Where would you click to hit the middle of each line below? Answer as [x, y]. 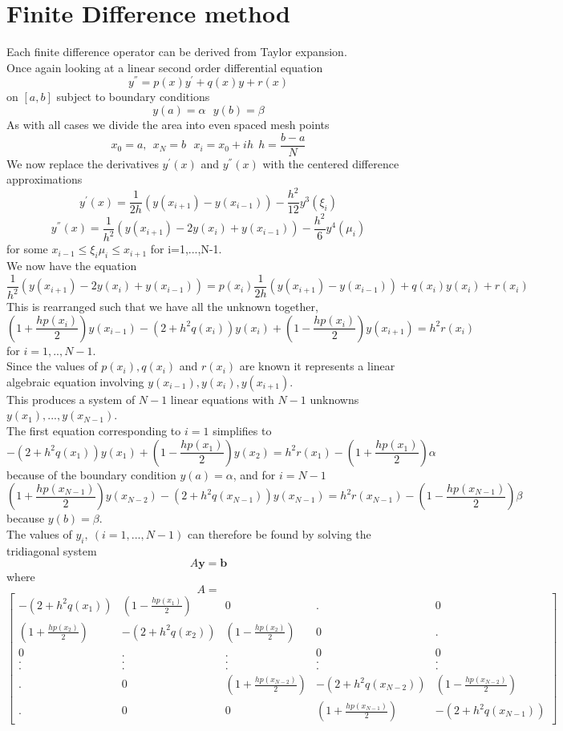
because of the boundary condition [91, 474]
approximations [45, 179]
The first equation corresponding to [94, 431]
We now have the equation [72, 266]
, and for [254, 474]
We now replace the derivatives [83, 163]
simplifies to [242, 431]
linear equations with [222, 399]
